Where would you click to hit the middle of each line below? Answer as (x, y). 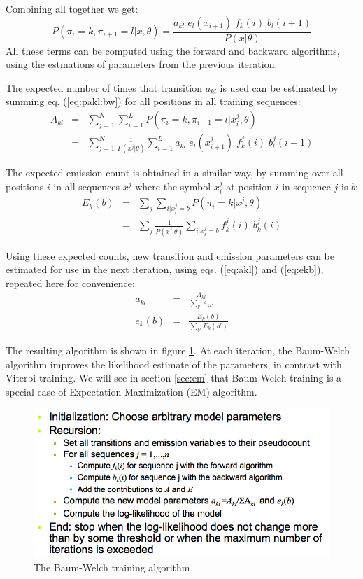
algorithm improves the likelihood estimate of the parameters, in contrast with (174, 364)
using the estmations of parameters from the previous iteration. (142, 64)
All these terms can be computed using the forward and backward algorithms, (173, 50)
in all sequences (87, 186)
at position (249, 186)
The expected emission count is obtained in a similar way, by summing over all (175, 173)
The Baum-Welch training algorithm (112, 567)
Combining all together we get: (72, 8)
